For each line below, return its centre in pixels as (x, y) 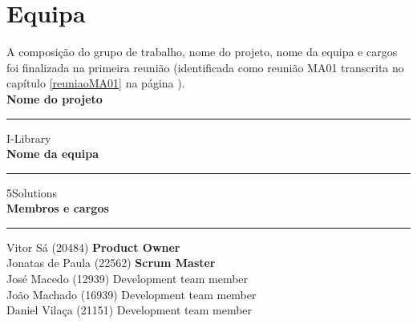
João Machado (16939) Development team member (132, 294)
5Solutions (32, 192)
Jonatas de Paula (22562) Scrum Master (111, 263)
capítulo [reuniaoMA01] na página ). (96, 83)
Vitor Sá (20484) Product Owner (93, 247)
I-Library (29, 138)
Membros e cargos (58, 208)
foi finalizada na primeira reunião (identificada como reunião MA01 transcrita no (205, 67)
